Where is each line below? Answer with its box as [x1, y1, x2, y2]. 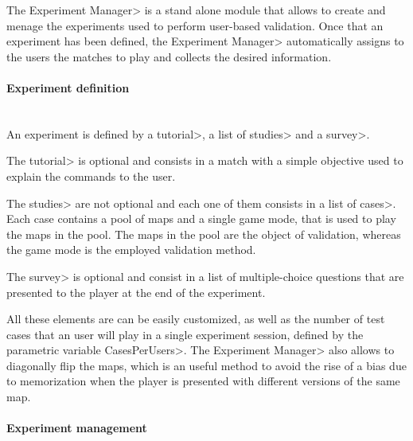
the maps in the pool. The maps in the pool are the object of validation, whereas [6, 225, 401, 242]
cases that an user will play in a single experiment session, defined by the [6, 326, 364, 342]
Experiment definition [6, 79, 130, 96]
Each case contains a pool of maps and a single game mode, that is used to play [6, 210, 396, 227]
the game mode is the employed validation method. [6, 241, 256, 258]
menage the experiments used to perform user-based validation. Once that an [6, 17, 384, 33]
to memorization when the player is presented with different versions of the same [6, 373, 400, 389]
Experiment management [6, 420, 147, 436]
